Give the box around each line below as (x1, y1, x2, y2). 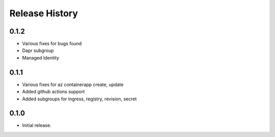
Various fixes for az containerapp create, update (22, 81, 124, 88)
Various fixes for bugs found (22, 41, 82, 47)
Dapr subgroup (22, 47, 54, 53)
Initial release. (22, 122, 51, 128)
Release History (9, 8, 78, 19)
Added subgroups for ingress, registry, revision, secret (22, 96, 137, 102)
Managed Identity (22, 54, 60, 61)
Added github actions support (22, 89, 85, 95)
